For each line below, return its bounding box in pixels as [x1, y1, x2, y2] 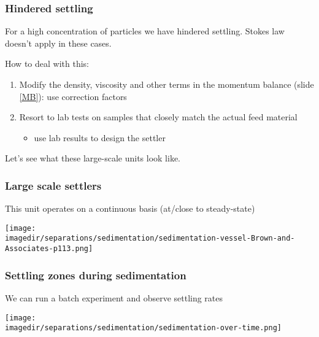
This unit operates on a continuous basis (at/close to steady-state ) [5, 202, 255, 215]
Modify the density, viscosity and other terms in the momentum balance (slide [19, 78, 314, 90]
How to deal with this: [5, 57, 89, 70]
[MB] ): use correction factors [19, 90, 127, 103]
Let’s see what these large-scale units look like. [5, 152, 181, 165]
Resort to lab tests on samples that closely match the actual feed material [19, 110, 298, 123]
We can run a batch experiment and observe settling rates [5, 291, 223, 304]
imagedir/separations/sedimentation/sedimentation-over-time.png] [5, 323, 282, 333]
